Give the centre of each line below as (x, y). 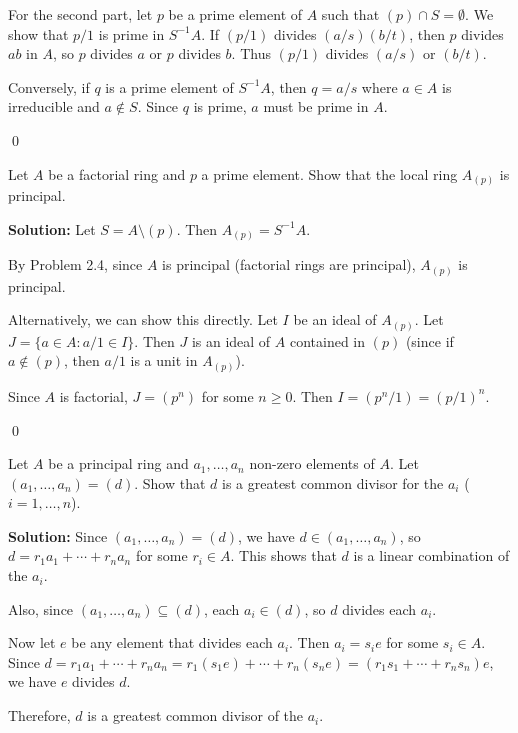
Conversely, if (49, 86)
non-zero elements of (312, 463)
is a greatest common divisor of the (195, 715)
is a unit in (164, 360)
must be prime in (316, 106)
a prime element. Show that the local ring (329, 173)
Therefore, (39, 715)
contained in (327, 340)
